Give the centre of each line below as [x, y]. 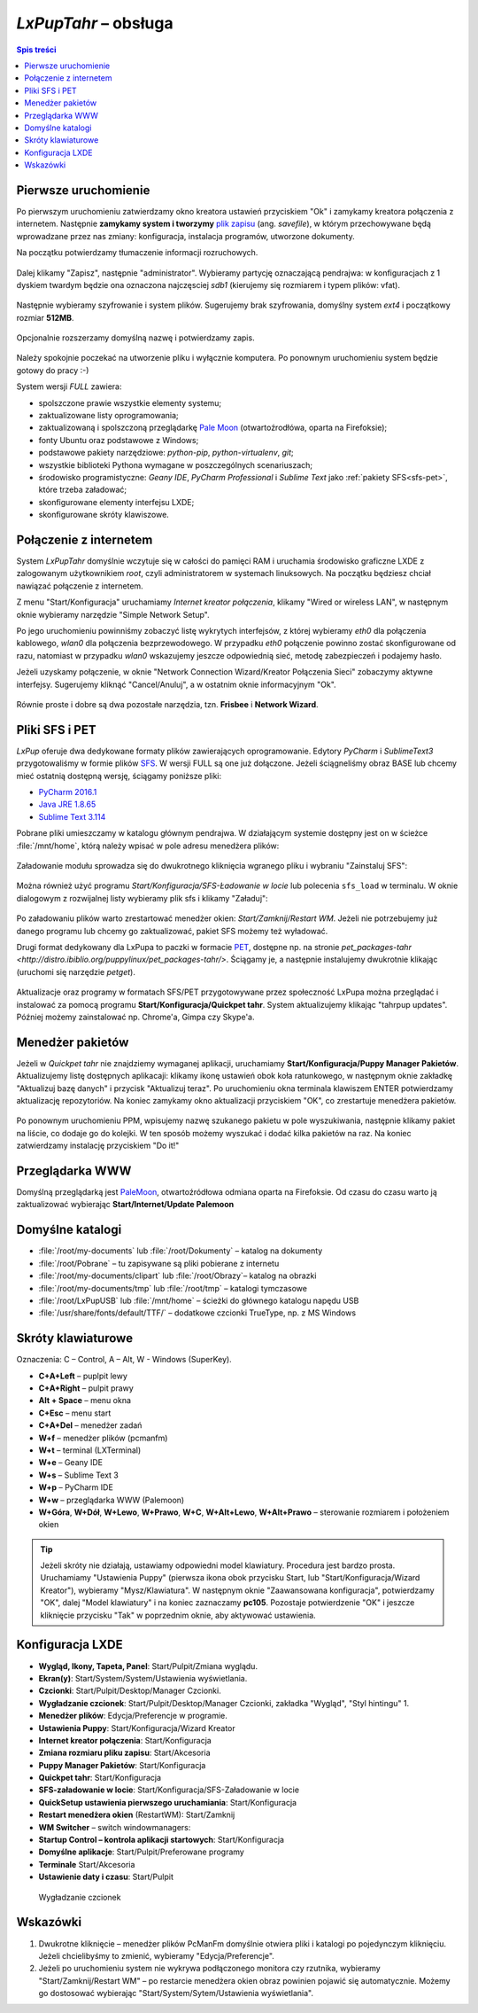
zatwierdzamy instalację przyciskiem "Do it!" [98, 1146]
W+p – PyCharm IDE [76, 1487]
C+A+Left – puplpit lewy [83, 1376]
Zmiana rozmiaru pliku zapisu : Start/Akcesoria [125, 1753]
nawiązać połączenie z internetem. [80, 586]
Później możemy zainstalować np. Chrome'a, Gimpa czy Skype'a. [135, 1017]
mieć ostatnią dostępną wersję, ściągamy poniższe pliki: [119, 776]
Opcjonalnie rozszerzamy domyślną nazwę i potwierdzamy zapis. [136, 338]
